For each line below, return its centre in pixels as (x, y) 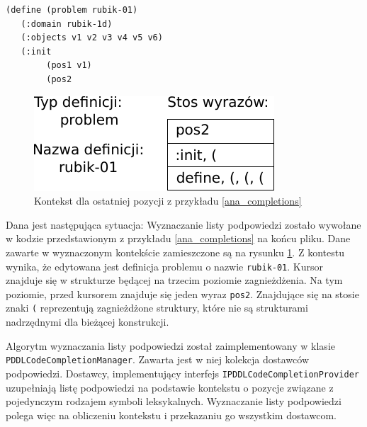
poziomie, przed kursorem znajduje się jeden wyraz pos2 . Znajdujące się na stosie (182, 294)
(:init (36, 51)
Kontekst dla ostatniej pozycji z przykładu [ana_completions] (168, 201)
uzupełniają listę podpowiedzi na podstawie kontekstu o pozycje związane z (170, 387)
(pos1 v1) (69, 66)
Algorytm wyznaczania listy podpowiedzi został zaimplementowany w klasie (170, 345)
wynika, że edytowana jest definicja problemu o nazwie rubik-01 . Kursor (165, 266)
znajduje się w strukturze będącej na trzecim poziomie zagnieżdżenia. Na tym (174, 280)
